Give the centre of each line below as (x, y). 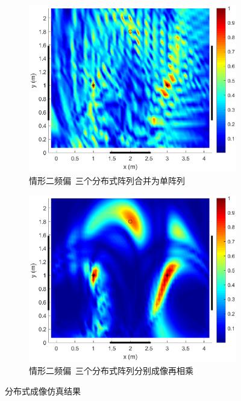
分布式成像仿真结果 (43, 390)
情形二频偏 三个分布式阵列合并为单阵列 (107, 180)
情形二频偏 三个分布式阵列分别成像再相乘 (111, 371)
